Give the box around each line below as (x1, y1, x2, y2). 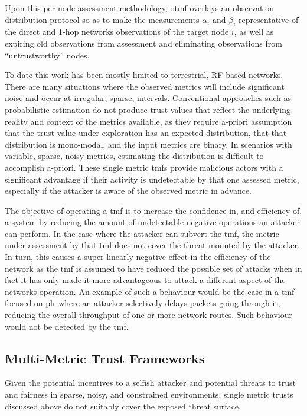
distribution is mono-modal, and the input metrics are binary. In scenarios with (5, 138, 292, 150)
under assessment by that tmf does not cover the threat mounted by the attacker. (5, 239, 300, 251)
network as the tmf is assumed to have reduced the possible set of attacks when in (5, 262, 302, 274)
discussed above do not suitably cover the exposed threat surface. (5, 399, 241, 412)
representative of (238, 13, 299, 25)
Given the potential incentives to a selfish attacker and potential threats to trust (5, 376, 296, 389)
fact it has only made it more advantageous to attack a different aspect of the (5, 274, 286, 286)
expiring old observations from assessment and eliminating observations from (5, 37, 282, 49)
